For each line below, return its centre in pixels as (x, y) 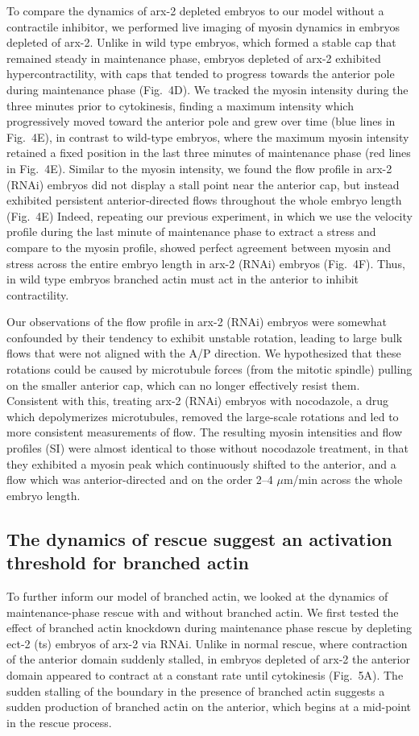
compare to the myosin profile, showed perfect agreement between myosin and (199, 247)
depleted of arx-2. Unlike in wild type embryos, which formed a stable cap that (201, 42)
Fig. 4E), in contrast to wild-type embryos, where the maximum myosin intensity (208, 136)
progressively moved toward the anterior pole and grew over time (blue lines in (201, 121)
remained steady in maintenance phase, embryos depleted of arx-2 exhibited (194, 58)
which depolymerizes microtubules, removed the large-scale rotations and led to (203, 416)
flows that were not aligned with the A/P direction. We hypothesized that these (204, 353)
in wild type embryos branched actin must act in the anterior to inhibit (183, 279)
